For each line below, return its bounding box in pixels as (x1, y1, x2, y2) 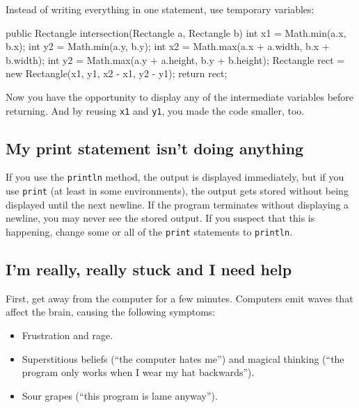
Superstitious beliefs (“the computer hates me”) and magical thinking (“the (22, 351, 344, 366)
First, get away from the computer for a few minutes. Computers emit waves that (6, 291, 353, 305)
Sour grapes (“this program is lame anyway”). (22, 388, 218, 402)
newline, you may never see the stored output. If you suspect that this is (6, 211, 315, 225)
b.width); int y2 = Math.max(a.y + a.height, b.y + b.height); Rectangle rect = (6, 52, 345, 67)
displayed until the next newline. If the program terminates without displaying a (6, 197, 349, 211)
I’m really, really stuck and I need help (6, 258, 292, 279)
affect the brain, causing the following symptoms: (6, 304, 216, 319)
